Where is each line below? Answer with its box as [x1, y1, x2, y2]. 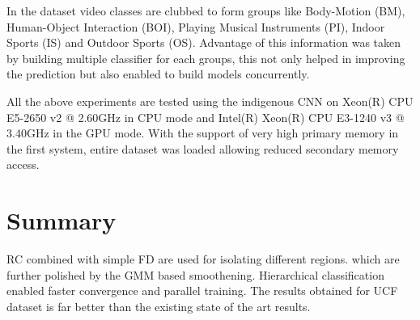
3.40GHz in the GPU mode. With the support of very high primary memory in [6, 124, 399, 141]
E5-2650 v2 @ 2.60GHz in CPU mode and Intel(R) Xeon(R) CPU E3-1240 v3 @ [6, 108, 405, 125]
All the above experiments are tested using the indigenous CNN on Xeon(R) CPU [6, 92, 414, 109]
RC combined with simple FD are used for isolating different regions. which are [6, 251, 400, 267]
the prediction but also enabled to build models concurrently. [6, 65, 310, 82]
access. [6, 156, 40, 173]
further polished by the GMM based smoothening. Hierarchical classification [6, 266, 384, 283]
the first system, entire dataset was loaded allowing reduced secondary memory [6, 140, 399, 157]
